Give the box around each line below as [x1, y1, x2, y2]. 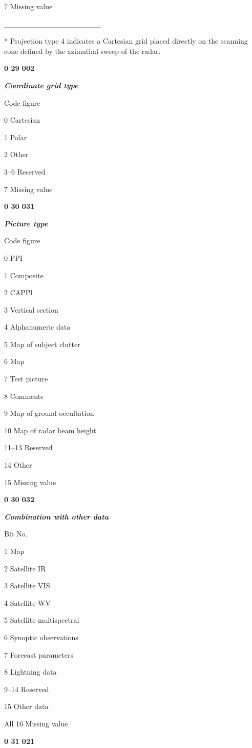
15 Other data [4, 701, 49, 712]
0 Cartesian [4, 114, 40, 125]
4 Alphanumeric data [4, 321, 71, 332]
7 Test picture [4, 373, 48, 384]
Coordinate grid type [4, 80, 78, 90]
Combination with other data [4, 511, 109, 522]
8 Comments [4, 390, 44, 401]
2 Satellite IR [4, 563, 46, 573]
